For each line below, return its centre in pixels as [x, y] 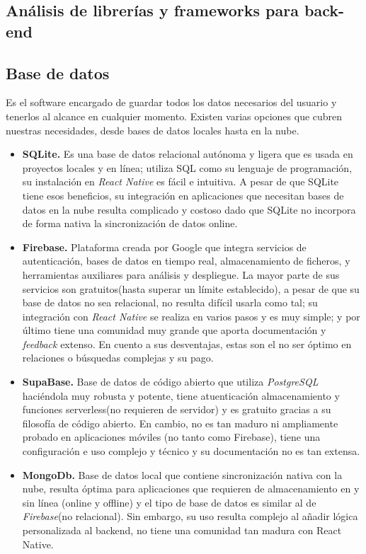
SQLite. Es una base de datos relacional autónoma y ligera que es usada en [188, 154]
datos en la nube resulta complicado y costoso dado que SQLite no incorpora [189, 209]
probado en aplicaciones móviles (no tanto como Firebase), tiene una [171, 437]
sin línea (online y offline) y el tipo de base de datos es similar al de [169, 502]
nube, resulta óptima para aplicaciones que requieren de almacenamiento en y [191, 489]
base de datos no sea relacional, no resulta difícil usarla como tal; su [170, 302]
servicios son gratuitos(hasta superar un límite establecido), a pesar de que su [191, 288]
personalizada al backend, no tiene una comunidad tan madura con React [182, 530]
